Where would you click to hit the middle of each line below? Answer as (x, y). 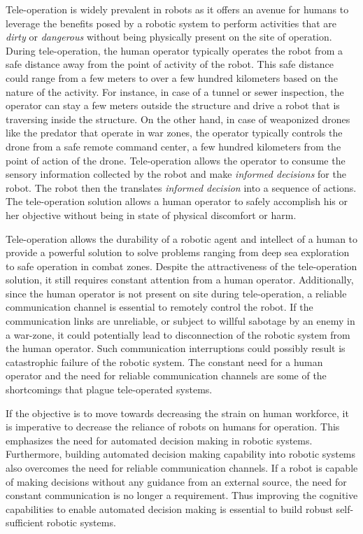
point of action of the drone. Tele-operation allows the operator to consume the (176, 160)
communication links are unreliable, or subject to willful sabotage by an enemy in (180, 321)
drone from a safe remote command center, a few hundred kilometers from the (173, 146)
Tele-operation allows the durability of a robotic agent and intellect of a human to (182, 238)
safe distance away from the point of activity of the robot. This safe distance (170, 64)
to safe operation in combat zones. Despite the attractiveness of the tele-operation (181, 266)
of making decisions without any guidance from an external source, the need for (176, 481)
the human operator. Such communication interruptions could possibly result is (176, 348)
